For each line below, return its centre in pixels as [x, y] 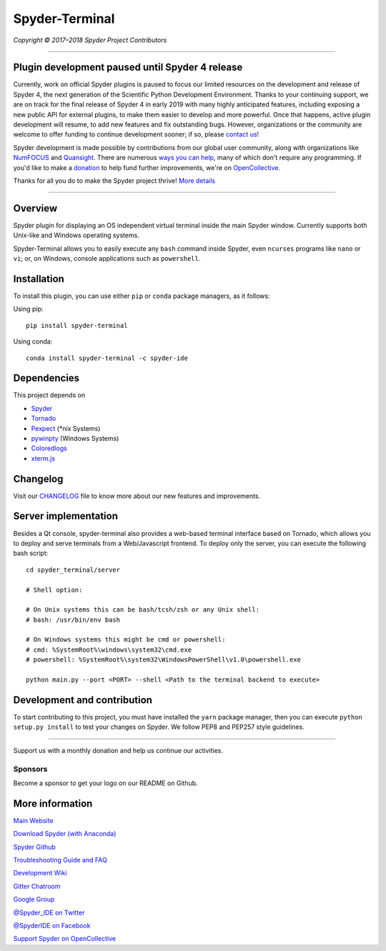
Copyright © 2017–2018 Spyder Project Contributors [90, 40]
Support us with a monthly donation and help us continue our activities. [118, 750]
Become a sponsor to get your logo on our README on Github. [105, 783]
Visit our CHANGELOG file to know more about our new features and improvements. [137, 496]
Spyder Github [35, 847]
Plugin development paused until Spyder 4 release [128, 68]
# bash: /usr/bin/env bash [73, 619]
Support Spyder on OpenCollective [65, 939]
